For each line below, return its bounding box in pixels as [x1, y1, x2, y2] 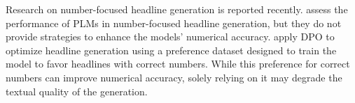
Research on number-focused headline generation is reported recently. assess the [6, 2, 348, 16]
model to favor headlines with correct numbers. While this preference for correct [6, 56, 350, 71]
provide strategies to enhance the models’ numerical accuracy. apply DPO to [6, 29, 335, 44]
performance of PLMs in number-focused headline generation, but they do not [6, 15, 342, 30]
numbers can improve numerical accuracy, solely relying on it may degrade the [6, 70, 342, 84]
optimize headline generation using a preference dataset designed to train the [6, 42, 337, 57]
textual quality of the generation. [6, 84, 148, 98]
